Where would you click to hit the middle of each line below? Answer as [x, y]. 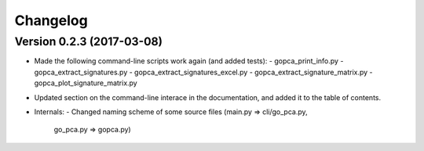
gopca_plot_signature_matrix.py [86, 83]
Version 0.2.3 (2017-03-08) [89, 41]
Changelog [51, 20]
